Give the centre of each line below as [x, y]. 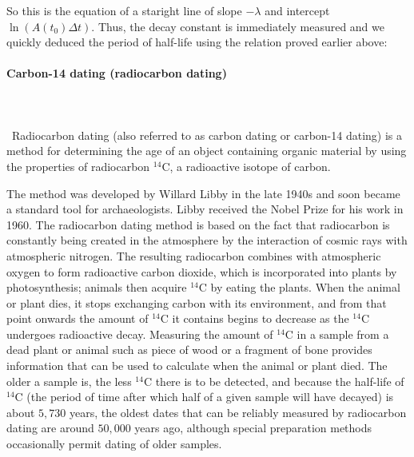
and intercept [297, 10]
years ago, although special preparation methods [253, 428]
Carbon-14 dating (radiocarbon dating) [117, 73]
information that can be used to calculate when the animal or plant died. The [197, 366]
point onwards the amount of [78, 318]
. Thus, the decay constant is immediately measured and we [238, 26]
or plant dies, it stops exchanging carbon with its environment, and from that [197, 302]
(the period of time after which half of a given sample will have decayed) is [210, 397]
